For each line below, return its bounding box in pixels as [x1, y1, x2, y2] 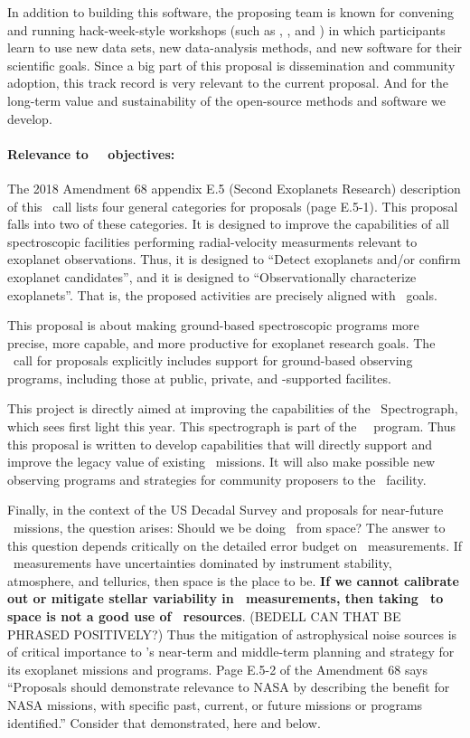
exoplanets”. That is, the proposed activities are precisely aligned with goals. [7, 285, 437, 304]
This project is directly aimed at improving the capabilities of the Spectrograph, [7, 399, 458, 418]
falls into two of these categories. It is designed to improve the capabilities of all [7, 214, 449, 233]
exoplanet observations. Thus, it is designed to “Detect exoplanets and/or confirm [7, 250, 461, 269]
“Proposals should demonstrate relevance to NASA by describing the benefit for [7, 677, 450, 696]
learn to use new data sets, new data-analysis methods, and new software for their [7, 38, 463, 57]
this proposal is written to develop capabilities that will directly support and [7, 434, 432, 453]
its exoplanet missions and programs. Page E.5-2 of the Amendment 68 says [7, 659, 428, 678]
